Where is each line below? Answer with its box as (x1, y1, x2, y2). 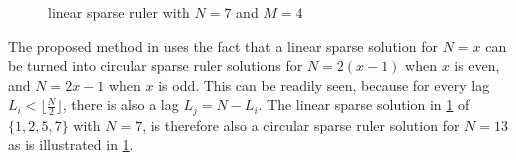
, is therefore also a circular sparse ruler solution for (142, 114, 460, 135)
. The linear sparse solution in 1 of (258, 94, 470, 115)
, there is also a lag (62, 94, 179, 115)
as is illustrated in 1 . (8, 134, 134, 155)
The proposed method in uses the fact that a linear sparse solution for (8, 35, 438, 56)
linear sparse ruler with (48, 2, 190, 22)
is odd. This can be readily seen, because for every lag (158, 74, 490, 95)
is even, (454, 55, 500, 76)
